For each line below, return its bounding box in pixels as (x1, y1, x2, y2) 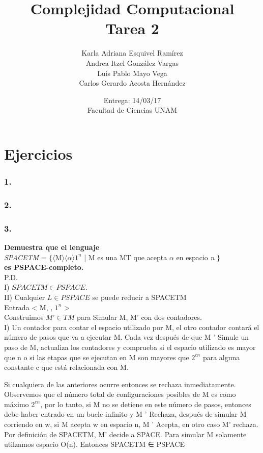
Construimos (4, 312, 44, 322)
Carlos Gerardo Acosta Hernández (79, 78, 186, 88)
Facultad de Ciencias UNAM (87, 105, 178, 115)
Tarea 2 (105, 18, 159, 39)
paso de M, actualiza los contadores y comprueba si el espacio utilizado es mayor (4, 341, 256, 352)
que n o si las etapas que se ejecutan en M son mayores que (4, 351, 189, 362)
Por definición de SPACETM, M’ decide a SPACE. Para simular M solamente (4, 429, 247, 439)
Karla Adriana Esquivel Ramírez (81, 47, 183, 58)
